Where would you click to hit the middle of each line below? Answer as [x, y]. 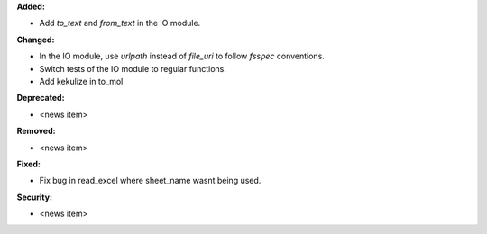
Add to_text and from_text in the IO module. [120, 23]
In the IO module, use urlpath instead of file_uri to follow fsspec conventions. [182, 56]
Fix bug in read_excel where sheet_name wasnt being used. [150, 181]
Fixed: [28, 164]
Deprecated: [41, 98]
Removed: [36, 131]
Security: [35, 197]
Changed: [36, 40]
